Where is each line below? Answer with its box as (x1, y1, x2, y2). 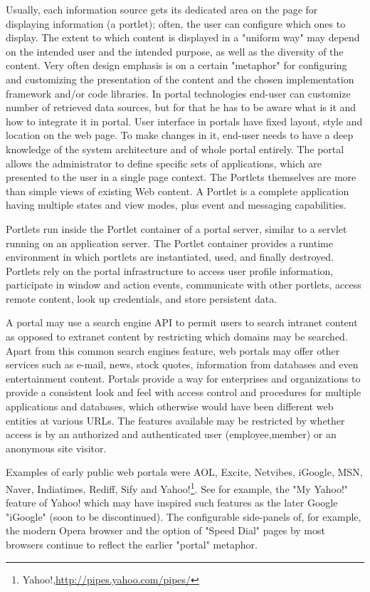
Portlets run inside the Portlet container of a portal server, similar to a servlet (6, 221, 347, 236)
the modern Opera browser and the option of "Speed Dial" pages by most (6, 523, 325, 538)
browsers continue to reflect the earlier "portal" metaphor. (6, 537, 258, 552)
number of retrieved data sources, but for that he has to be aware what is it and (6, 100, 356, 115)
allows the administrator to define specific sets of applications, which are (6, 155, 322, 170)
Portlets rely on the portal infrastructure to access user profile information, (6, 263, 334, 278)
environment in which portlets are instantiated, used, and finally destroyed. (6, 249, 334, 264)
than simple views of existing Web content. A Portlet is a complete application (6, 183, 349, 198)
